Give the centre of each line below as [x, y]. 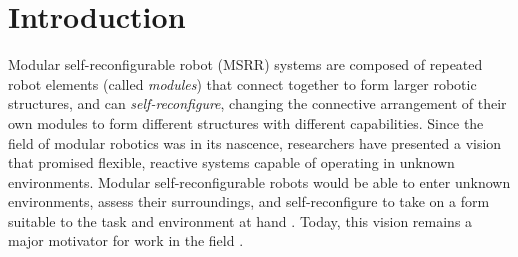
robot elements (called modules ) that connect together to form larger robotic [242, 83]
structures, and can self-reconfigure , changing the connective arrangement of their [257, 103]
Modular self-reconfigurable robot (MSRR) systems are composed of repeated [245, 64]
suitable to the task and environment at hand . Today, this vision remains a [240, 220]
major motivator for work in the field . [126, 240]
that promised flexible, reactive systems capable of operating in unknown [231, 162]
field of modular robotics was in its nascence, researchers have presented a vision [255, 142]
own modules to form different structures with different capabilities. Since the [246, 122]
